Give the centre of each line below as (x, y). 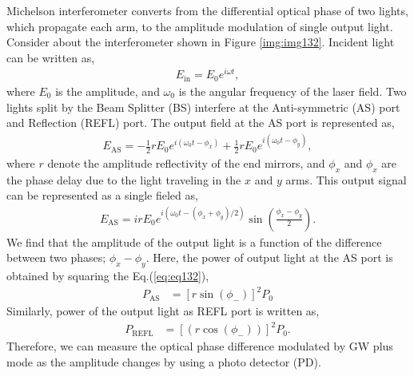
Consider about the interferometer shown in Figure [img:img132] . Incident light (201, 42)
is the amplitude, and (107, 91)
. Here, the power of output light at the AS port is (269, 257)
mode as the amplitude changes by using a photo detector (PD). (164, 361)
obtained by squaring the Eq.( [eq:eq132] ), (108, 275)
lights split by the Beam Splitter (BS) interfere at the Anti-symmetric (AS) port (203, 107)
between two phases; (56, 257)
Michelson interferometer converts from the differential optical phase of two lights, (207, 10)
